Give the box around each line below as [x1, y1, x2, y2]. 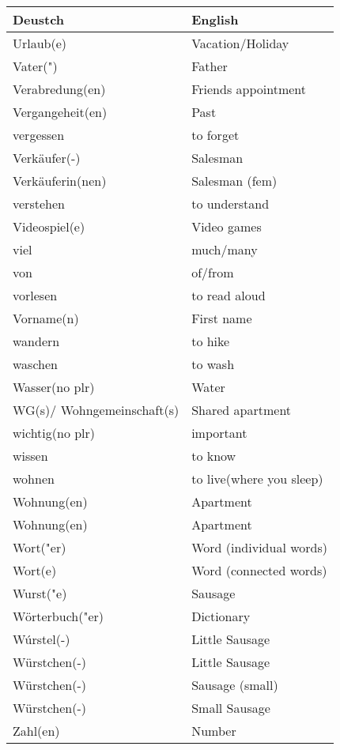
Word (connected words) [191, 561, 327, 579]
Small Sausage [191, 699, 270, 717]
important [191, 424, 247, 442]
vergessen [13, 126, 65, 144]
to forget [191, 126, 240, 144]
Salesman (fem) [191, 171, 278, 190]
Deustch [13, 10, 65, 28]
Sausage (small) [191, 676, 278, 694]
